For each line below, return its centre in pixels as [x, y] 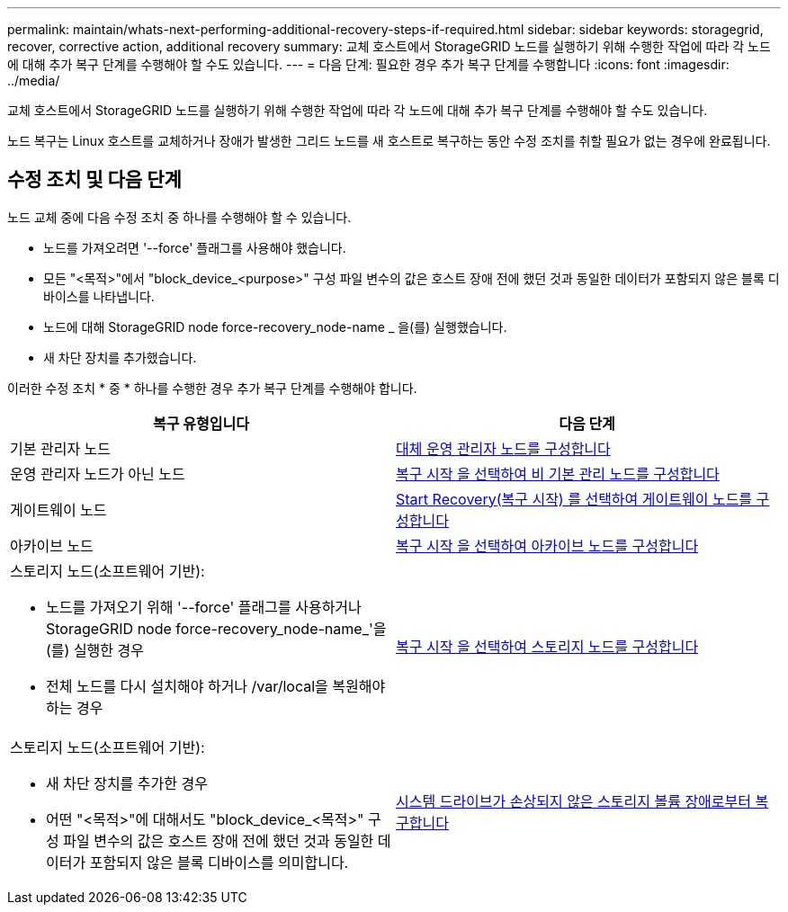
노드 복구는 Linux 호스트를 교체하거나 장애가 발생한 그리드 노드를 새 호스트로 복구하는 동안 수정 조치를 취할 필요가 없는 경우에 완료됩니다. [389, 141]
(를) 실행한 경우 [95, 650]
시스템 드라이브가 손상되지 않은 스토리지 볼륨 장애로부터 [574, 801]
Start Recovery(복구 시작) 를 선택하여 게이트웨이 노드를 [574, 499]
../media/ [34, 80]
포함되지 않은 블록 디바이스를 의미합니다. [219, 862]
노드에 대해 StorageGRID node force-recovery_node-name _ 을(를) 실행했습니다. [275, 326]
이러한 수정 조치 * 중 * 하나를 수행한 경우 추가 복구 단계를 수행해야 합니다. [212, 388]
